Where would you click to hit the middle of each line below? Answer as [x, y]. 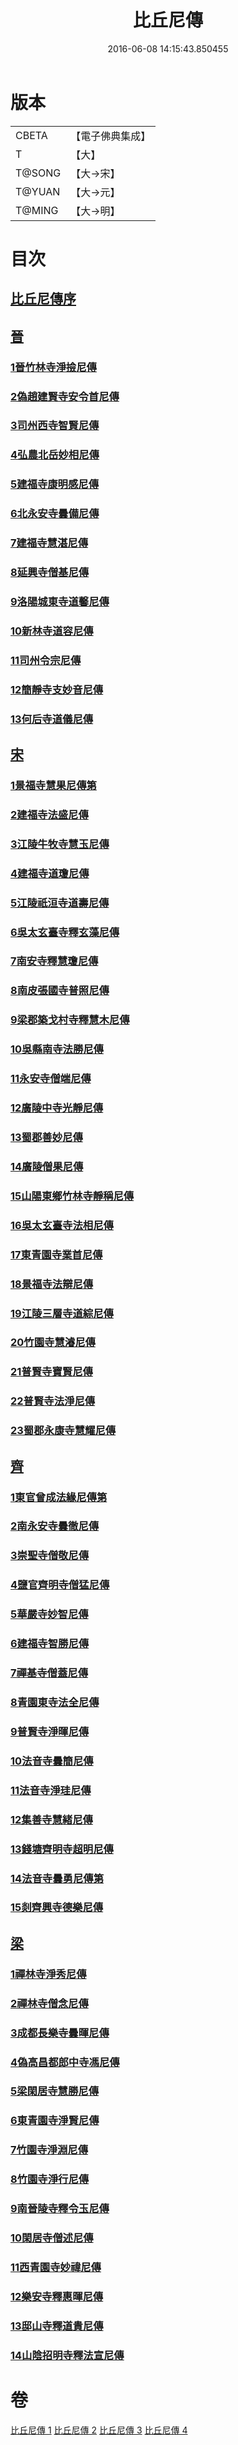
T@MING [37, 210]
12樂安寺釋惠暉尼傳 [57, 2296]
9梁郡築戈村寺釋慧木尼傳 [70, 1020]
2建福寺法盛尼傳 [49, 814]
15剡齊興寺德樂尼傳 [57, 1908]
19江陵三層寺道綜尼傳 [62, 1313]
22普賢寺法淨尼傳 [53, 1401]
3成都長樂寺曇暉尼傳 [60, 2033]
